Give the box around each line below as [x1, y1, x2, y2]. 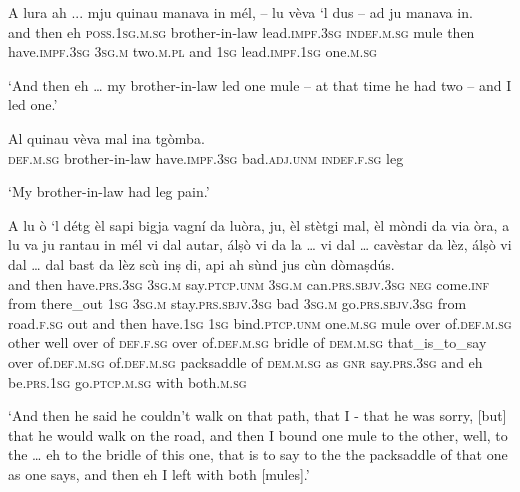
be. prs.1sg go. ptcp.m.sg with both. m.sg [8, 371, 247, 392]
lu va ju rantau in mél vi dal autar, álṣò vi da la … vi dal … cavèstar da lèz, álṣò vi [8, 234, 512, 255]
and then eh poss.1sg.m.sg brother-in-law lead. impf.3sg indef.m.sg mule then [8, 21, 475, 42]
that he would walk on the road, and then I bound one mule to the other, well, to [8, 424, 508, 445]
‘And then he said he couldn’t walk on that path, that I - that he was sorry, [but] [8, 405, 507, 426]
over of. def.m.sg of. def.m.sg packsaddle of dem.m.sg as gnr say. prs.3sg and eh [8, 351, 483, 372]
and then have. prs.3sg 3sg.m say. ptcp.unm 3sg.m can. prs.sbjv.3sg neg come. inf [8, 273, 489, 294]
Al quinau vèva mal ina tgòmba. [8, 127, 205, 148]
